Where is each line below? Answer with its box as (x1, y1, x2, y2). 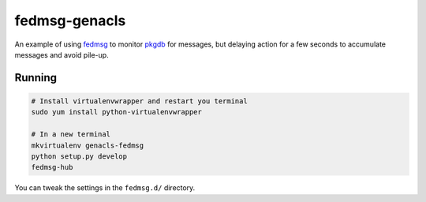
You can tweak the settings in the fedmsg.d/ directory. (14, 183, 196, 193)
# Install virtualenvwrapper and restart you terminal (31, 96, 248, 106)
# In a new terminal (31, 130, 110, 139)
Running (14, 71, 58, 84)
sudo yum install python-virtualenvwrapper (31, 107, 203, 117)
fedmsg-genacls (14, 12, 126, 29)
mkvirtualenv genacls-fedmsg (31, 140, 144, 150)
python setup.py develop (31, 151, 128, 161)
